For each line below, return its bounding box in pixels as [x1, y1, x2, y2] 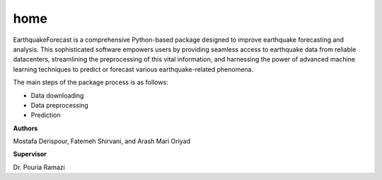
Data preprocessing [30, 101, 88, 109]
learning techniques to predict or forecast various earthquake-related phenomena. [13, 64, 254, 74]
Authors [13, 124, 38, 133]
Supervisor [13, 150, 47, 159]
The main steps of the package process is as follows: [13, 78, 169, 86]
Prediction [30, 111, 61, 120]
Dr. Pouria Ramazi [13, 163, 65, 171]
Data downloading [30, 91, 84, 99]
